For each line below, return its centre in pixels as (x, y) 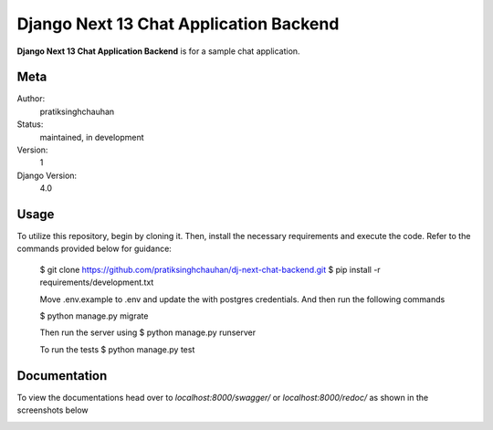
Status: (30, 124)
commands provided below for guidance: (94, 249)
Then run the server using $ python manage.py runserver (148, 332)
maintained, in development (92, 137)
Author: (31, 99)
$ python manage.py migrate (94, 316)
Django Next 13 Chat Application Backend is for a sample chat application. (158, 51)
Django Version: (47, 175)
